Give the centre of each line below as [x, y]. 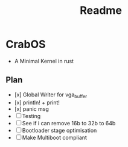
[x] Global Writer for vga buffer [51, 95]
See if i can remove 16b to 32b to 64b [69, 123]
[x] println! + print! [37, 102]
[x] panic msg [31, 108]
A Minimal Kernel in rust [44, 61]
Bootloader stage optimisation [59, 130]
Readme [101, 11]
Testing [31, 116]
